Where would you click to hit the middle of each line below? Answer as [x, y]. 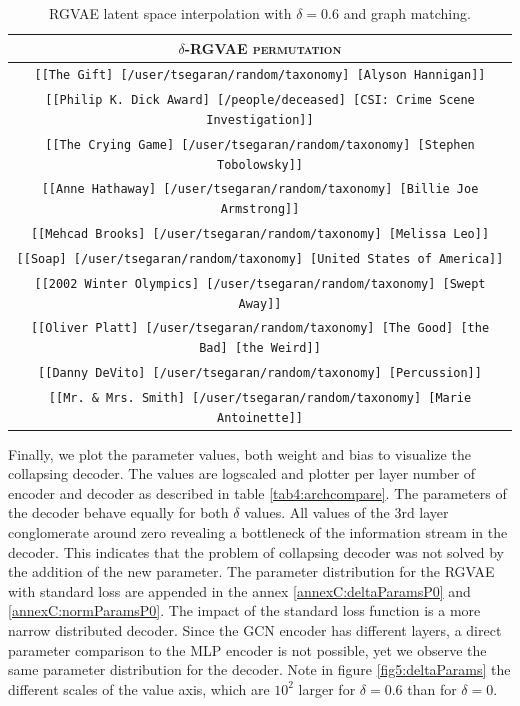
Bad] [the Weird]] [260, 348]
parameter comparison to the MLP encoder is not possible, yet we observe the [247, 649]
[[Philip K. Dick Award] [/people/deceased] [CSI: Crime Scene [260, 100]
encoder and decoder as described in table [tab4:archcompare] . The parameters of [257, 492]
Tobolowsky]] [260, 164]
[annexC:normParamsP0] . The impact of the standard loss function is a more [244, 610]
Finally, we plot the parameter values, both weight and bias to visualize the [239, 453]
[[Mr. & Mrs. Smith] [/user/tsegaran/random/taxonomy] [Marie [260, 397]
